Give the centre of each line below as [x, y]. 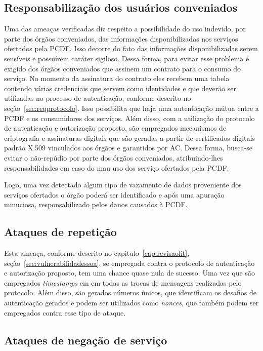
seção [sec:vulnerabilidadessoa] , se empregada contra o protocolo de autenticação [129, 263]
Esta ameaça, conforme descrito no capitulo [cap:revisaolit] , [97, 253]
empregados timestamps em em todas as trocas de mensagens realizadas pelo [123, 282]
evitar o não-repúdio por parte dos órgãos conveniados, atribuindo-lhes [114, 157]
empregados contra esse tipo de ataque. [65, 312]
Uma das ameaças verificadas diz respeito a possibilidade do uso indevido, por [125, 29]
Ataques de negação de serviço [86, 340]
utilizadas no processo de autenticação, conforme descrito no [98, 98]
